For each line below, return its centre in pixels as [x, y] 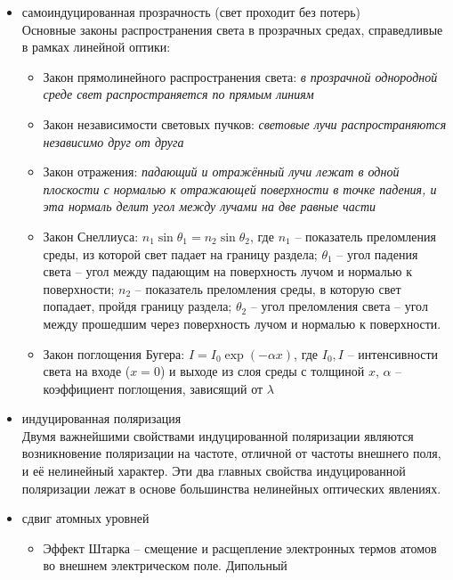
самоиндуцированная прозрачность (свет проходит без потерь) [191, 12]
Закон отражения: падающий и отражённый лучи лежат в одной [221, 172]
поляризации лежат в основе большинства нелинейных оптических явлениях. [231, 488]
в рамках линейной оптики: [96, 47]
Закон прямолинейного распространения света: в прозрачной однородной [240, 76]
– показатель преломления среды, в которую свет [268, 288]
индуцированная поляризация [101, 418]
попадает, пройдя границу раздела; [138, 306]
